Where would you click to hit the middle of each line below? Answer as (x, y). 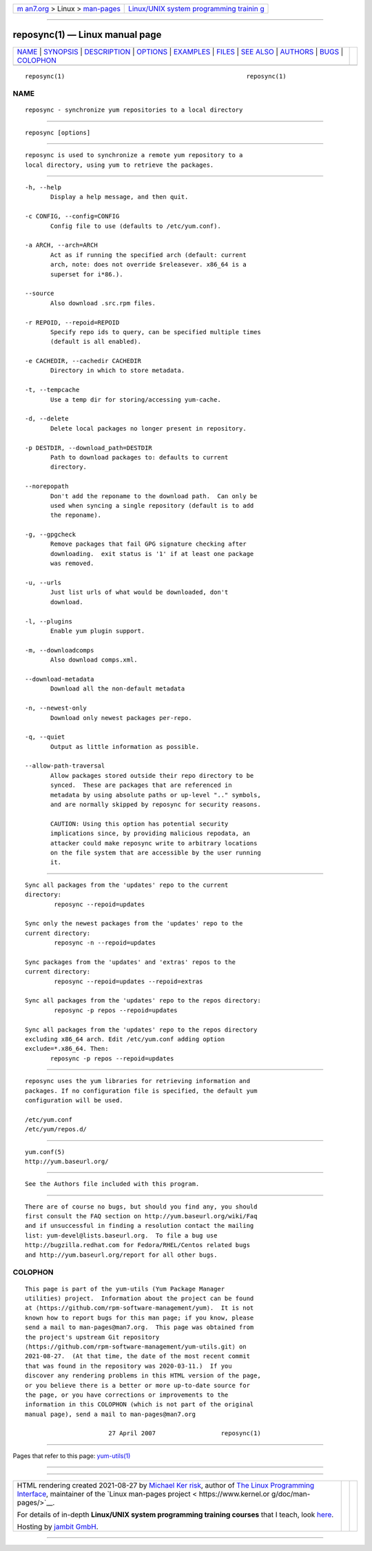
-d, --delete (47, 419)
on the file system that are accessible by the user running (156, 852)
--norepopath (47, 486)
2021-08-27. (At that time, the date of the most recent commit (138, 1356)
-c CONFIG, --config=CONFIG (72, 216)
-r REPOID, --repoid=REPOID (72, 322)
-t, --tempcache (52, 390)
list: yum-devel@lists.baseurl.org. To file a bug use (121, 1235)
